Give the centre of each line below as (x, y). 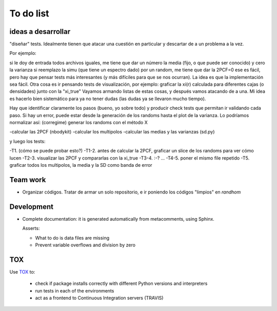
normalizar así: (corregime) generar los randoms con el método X (79, 122)
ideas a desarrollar (40, 32)
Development (32, 207)
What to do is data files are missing (72, 238)
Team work (28, 180)
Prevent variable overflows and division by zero (85, 245)
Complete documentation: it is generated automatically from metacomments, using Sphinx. (118, 219)
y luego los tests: (27, 141)
